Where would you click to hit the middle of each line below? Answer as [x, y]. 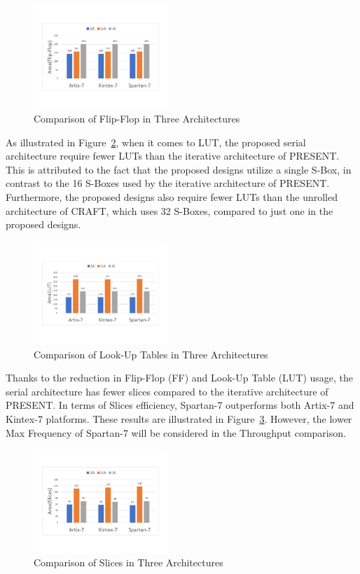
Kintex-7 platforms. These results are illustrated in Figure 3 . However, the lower [179, 419]
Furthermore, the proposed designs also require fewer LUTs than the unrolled [172, 196]
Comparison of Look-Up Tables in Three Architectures [151, 354]
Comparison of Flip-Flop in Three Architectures [137, 118]
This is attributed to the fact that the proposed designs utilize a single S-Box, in [179, 169]
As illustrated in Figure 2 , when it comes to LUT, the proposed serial [156, 142]
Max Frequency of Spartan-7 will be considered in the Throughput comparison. [176, 432]
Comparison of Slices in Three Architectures [129, 562]
